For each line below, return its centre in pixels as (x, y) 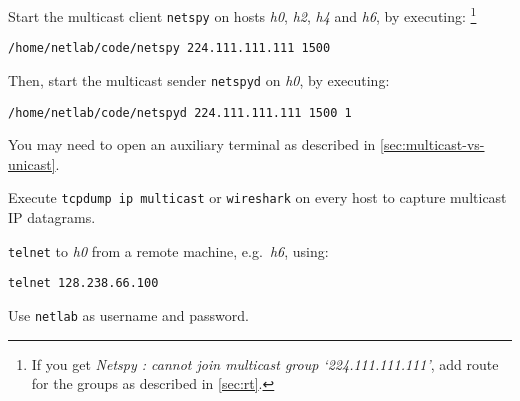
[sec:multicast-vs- (432, 144)
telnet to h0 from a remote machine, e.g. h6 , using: (168, 250)
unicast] (32, 163)
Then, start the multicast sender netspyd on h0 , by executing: (199, 79)
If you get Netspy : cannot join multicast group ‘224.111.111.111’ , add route (265, 363)
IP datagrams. (52, 217)
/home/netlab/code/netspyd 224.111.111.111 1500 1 (180, 112)
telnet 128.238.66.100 (83, 283)
